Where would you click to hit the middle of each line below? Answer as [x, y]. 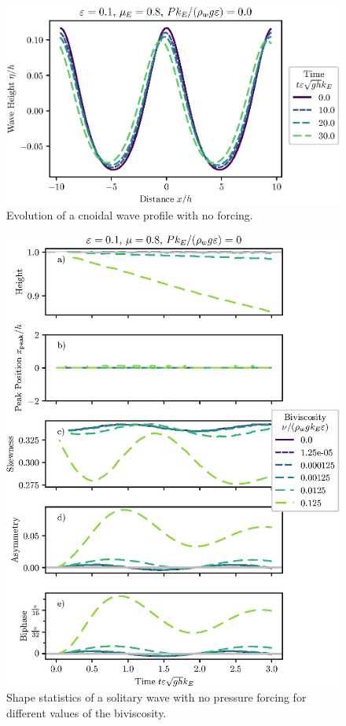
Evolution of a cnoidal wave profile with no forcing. [130, 215]
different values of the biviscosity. [86, 713]
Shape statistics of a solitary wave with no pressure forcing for [156, 697]
